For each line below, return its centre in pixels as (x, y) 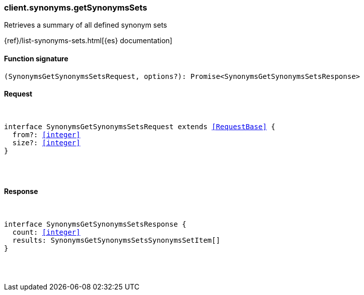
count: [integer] (46, 232)
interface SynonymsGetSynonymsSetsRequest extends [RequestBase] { (140, 126)
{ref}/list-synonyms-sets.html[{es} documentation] (88, 41)
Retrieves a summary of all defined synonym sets (86, 25)
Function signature (36, 58)
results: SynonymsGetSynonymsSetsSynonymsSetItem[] (116, 240)
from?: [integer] (46, 134)
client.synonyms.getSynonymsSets (76, 8)
